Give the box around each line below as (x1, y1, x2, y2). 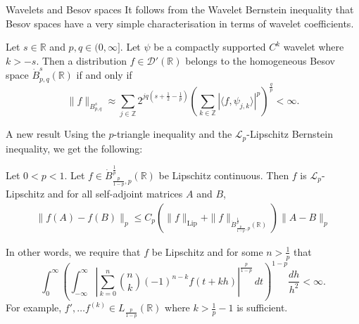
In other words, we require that (6, 244, 141, 259)
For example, (6, 300, 62, 315)
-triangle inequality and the (113, 127, 232, 141)
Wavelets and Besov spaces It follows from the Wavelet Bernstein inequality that (6, 2, 354, 16)
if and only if (76, 67, 132, 82)
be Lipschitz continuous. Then (158, 168, 289, 183)
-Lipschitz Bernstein (246, 127, 333, 141)
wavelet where (283, 39, 344, 54)
